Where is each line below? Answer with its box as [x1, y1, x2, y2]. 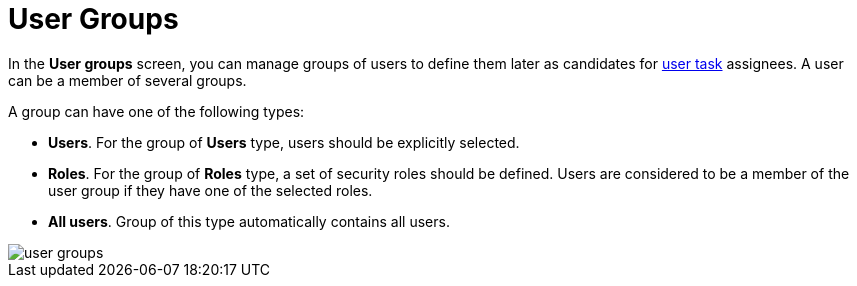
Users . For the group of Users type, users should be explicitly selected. [48, 133, 520, 151]
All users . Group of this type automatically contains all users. [48, 212, 450, 230]
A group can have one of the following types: [8, 102, 305, 120]
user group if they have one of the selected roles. [48, 181, 373, 199]
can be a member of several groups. [8, 71, 247, 89]
